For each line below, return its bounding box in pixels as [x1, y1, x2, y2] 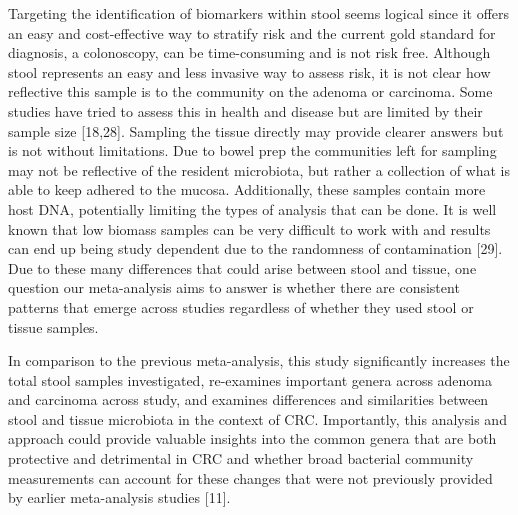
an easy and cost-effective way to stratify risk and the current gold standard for [8, 22, 496, 43]
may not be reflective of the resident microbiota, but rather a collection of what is [8, 159, 510, 180]
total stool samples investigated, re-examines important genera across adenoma [8, 369, 493, 390]
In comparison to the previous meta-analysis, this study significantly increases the [8, 350, 510, 371]
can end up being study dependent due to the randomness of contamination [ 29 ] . [8, 238, 503, 259]
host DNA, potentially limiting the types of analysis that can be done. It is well [8, 198, 497, 219]
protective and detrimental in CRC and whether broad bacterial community [8, 448, 474, 469]
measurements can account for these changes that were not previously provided [8, 467, 493, 488]
